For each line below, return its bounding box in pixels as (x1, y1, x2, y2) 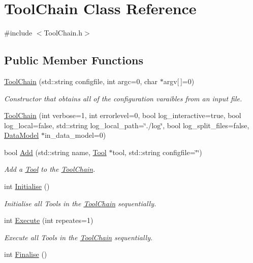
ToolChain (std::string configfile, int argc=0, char (4, 76, 158, 86)
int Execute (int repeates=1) (4, 215, 93, 226)
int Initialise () (4, 181, 50, 192)
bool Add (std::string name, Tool (4, 146, 107, 157)
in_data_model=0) (44, 130, 106, 140)
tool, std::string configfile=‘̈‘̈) (112, 146, 202, 157)
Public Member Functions (4, 52, 143, 68)
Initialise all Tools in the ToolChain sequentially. (4, 198, 156, 208)
